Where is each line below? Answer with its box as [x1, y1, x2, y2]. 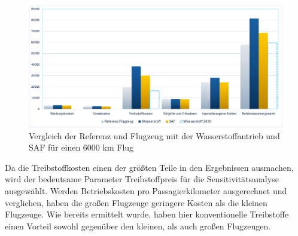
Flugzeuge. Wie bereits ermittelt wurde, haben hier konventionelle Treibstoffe [5, 208, 289, 220]
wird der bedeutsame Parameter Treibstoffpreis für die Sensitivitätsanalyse [5, 173, 279, 185]
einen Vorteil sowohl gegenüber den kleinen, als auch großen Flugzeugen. [5, 219, 271, 232]
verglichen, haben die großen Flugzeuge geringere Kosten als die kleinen [5, 196, 267, 209]
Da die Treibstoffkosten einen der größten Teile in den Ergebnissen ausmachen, [5, 161, 294, 173]
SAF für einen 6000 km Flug [29, 141, 134, 154]
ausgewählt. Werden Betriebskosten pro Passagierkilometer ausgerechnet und [5, 184, 287, 197]
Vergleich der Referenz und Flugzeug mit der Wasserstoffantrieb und [29, 129, 280, 142]
